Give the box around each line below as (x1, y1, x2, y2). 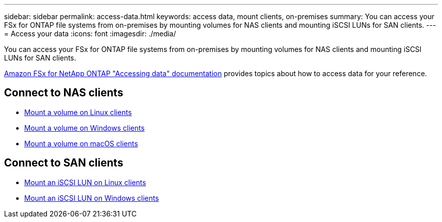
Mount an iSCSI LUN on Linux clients (24, 178, 146, 187)
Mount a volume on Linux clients (24, 107, 132, 117)
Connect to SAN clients (4, 156, 124, 170)
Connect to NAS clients (4, 86, 124, 99)
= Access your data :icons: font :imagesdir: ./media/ (4, 29, 176, 38)
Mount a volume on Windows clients (24, 123, 145, 132)
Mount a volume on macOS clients (24, 139, 138, 148)
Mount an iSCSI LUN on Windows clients (24, 193, 159, 202)
